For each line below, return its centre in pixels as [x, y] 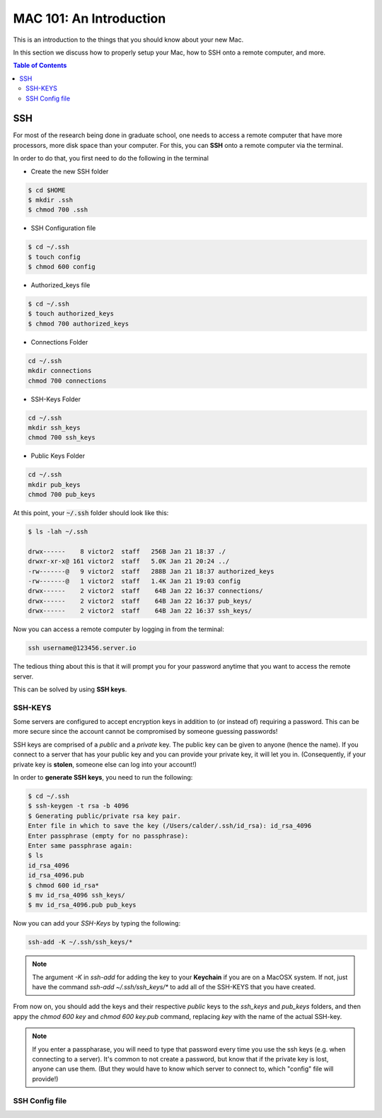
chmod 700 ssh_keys [62, 438]
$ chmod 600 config [62, 267]
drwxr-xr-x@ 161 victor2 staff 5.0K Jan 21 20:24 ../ [129, 561]
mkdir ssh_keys [54, 427]
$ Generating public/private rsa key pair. [105, 816]
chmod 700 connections [67, 381]
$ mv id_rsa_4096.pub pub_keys [82, 905]
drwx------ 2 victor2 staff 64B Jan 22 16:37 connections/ [145, 591]
